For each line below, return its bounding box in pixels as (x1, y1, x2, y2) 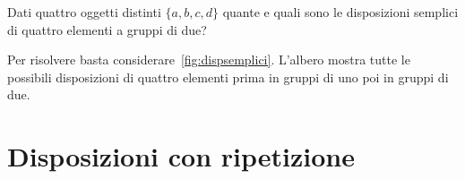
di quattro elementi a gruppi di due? (7, 20, 207, 38)
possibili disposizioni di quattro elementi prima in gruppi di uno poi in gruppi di (7, 67, 449, 86)
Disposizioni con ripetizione (7, 138, 355, 175)
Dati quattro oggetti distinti (7, 3, 161, 21)
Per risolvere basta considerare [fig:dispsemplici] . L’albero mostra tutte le (7, 50, 410, 69)
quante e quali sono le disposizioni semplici (222, 3, 459, 21)
